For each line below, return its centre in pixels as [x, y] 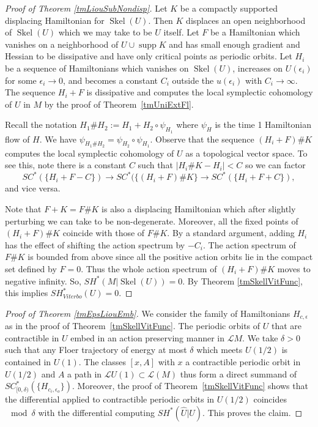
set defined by [31, 269]
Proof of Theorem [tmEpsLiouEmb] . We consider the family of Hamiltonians [148, 313]
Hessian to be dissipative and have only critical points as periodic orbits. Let [149, 56]
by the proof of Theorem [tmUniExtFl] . [119, 104]
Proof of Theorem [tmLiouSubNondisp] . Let [86, 8]
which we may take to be [105, 32]
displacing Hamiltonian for [55, 20]
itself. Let [181, 32]
